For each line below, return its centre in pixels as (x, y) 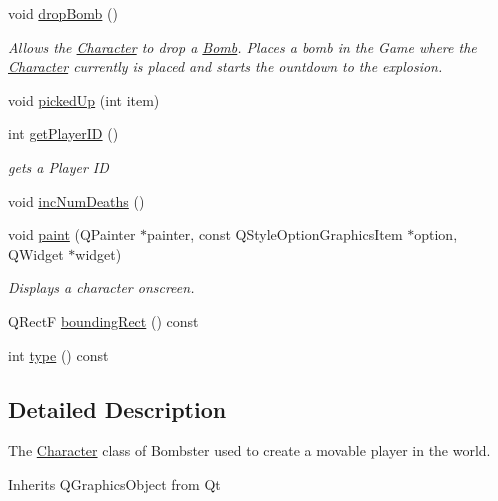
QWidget (36, 253)
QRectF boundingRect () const (103, 320)
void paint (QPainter (72, 234)
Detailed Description (117, 408)
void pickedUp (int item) (84, 99)
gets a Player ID (58, 166)
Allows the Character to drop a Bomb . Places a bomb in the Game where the (242, 46)
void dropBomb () (63, 13)
